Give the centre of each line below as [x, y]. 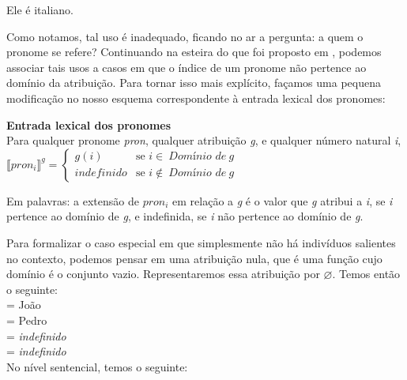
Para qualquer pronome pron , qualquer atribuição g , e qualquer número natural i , [204, 140]
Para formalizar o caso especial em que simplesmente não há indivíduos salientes [201, 242]
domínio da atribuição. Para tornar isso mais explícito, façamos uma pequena [194, 83]
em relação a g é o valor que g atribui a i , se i [283, 200]
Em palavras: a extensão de [73, 200]
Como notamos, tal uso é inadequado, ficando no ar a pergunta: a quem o [185, 36]
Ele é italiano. [40, 9]
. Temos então [366, 274]
